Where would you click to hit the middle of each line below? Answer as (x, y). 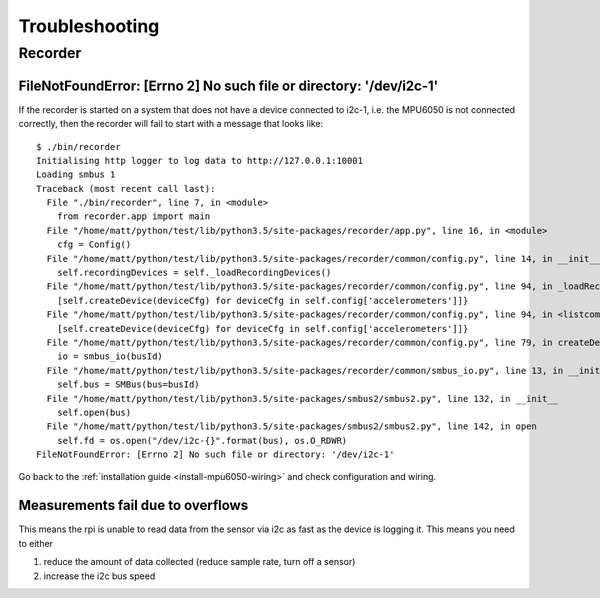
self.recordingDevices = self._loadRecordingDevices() (194, 273)
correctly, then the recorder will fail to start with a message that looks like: (171, 124)
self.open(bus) (94, 412)
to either (36, 543)
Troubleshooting (89, 26)
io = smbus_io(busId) (110, 356)
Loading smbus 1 (76, 174)
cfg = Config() (94, 244)
